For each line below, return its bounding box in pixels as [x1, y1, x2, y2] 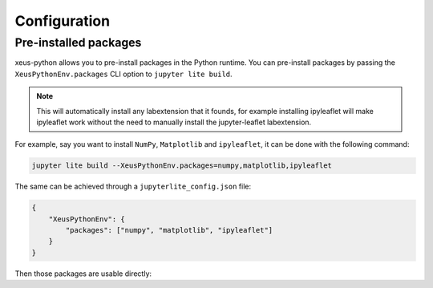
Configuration [14, 12, 111, 30]
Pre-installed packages [14, 35, 142, 50]
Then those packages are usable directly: [14, 269, 152, 278]
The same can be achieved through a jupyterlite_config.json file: [14, 181, 252, 192]
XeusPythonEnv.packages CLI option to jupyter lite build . [14, 69, 233, 79]
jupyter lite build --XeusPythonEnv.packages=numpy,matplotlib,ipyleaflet [31, 161, 333, 170]
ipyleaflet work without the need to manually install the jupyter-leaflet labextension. [36, 117, 312, 127]
